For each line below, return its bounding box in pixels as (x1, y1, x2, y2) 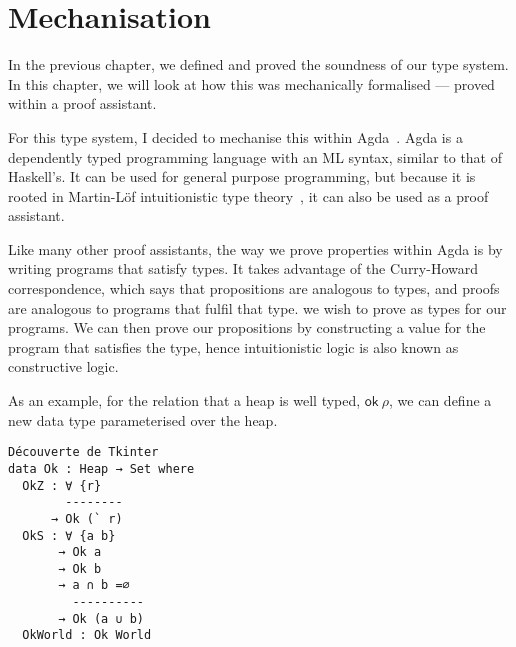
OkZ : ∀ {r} (22, 478, 102, 493)
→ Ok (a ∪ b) (58, 611, 145, 626)
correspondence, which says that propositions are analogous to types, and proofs (8, 278, 500, 299)
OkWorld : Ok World (22, 628, 152, 643)
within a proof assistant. (8, 93, 157, 114)
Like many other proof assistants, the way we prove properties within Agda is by (8, 238, 503, 259)
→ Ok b (58, 561, 102, 576)
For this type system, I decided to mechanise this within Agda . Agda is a (8, 126, 463, 147)
